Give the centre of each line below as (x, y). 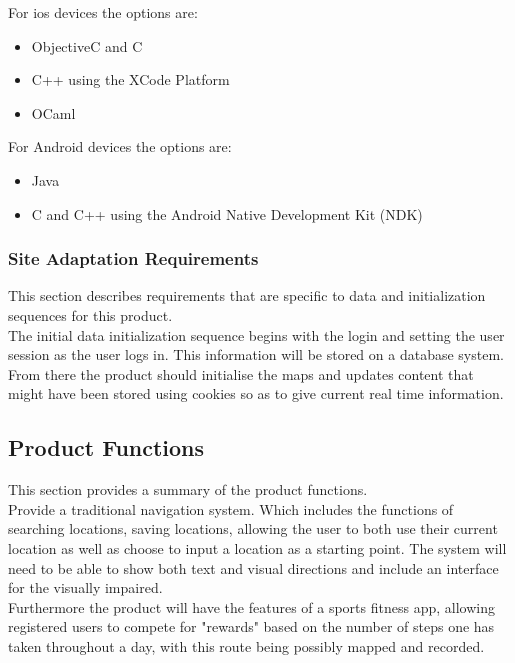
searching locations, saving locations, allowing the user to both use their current (253, 528)
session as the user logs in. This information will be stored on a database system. (256, 354)
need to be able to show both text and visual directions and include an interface (253, 567)
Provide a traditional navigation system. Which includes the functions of (231, 508)
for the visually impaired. (85, 587)
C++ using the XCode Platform (130, 79)
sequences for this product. (90, 314)
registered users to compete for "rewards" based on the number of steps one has (251, 626)
